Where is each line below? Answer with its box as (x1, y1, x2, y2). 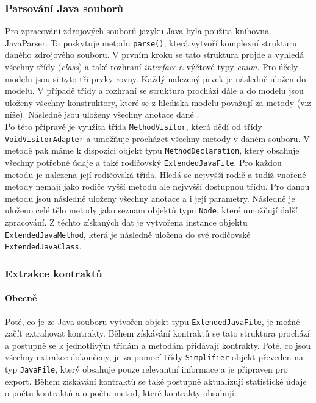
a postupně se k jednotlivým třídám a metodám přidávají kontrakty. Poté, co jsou (5, 338, 311, 351)
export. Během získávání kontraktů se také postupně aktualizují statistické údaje (5, 374, 307, 387)
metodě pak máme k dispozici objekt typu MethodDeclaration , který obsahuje (5, 144, 300, 157)
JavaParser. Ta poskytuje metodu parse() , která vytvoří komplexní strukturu (5, 36, 297, 49)
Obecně (5, 291, 37, 304)
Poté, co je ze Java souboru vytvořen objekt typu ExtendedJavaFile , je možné (5, 315, 300, 327)
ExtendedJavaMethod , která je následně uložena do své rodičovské (5, 227, 251, 240)
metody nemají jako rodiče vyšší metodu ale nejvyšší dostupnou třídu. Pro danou (5, 180, 310, 193)
